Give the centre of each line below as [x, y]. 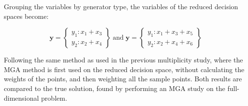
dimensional [22, 98]
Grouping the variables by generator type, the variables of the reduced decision [121, 6]
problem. [54, 98]
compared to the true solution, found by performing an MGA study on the [115, 88]
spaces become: [26, 16]
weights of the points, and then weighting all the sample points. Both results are [123, 79]
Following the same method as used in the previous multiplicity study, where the [124, 60]
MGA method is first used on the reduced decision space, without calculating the [124, 69]
